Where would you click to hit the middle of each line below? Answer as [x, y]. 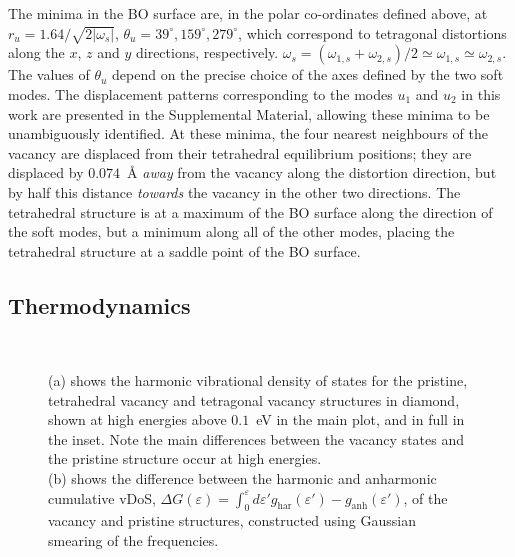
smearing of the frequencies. [133, 540]
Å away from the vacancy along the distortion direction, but [312, 172]
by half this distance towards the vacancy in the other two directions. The [234, 191]
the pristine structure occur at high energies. [185, 458]
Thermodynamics [99, 304]
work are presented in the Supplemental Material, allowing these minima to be [249, 113]
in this [481, 93]
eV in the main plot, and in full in [360, 419]
